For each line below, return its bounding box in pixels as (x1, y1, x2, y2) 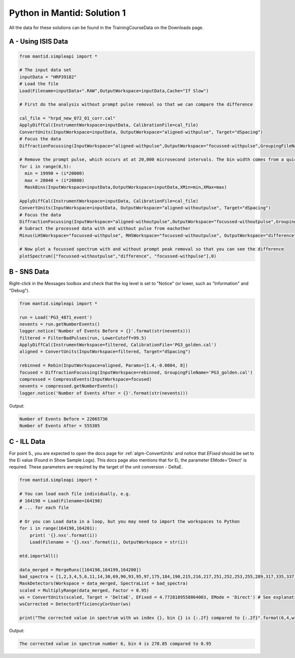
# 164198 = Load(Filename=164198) (19, 498, 103, 503)
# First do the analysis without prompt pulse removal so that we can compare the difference (19, 101, 253, 107)
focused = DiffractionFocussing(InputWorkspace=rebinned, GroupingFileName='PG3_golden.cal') (19, 369, 253, 375)
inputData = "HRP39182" (19, 74, 77, 80)
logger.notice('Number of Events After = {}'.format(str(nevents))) (19, 390, 188, 396)
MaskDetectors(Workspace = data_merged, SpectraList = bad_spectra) (19, 581, 188, 586)
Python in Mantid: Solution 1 (9, 7, 126, 18)
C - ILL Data (9, 437, 46, 446)
